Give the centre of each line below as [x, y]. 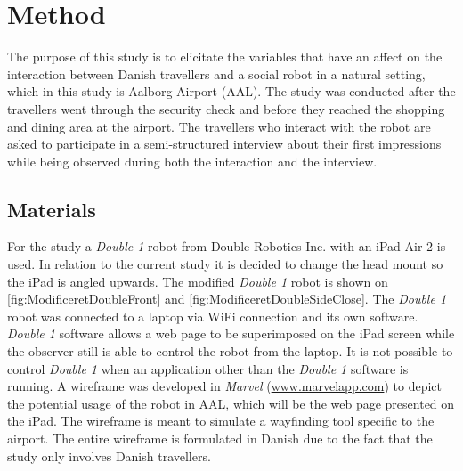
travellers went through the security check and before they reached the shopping [226, 108]
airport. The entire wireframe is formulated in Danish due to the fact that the [220, 439]
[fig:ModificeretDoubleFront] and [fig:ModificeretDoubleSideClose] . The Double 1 [227, 299]
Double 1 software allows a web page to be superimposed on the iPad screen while [231, 333]
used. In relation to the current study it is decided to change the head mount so [225, 264]
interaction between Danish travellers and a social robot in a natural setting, [216, 73]
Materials [52, 209]
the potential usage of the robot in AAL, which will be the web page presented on [231, 403]
